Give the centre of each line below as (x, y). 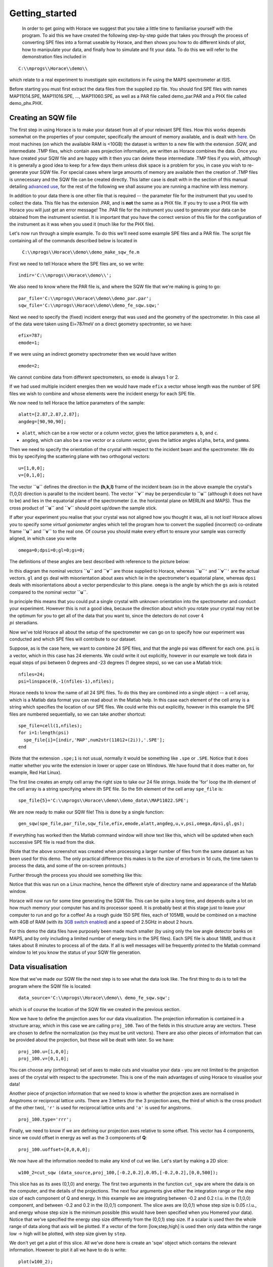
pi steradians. (24, 623)
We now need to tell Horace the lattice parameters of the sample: (77, 403)
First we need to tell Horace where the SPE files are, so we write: (77, 264)
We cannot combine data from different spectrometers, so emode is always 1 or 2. (94, 377)
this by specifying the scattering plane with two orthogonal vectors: (80, 457)
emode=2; (29, 366)
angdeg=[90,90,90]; (42, 421)
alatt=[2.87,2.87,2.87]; (49, 415)
